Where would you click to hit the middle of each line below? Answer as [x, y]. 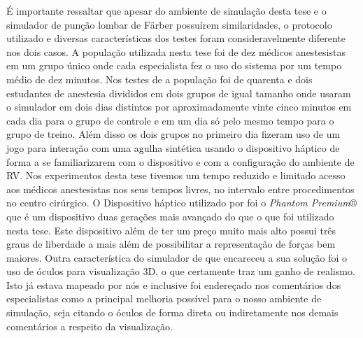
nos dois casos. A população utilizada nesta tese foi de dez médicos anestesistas [176, 51]
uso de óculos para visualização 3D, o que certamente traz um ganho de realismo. [181, 271]
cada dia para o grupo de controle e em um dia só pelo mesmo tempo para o [170, 120]
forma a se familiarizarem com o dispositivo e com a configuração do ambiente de [180, 161]
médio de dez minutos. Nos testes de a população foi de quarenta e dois [159, 79]
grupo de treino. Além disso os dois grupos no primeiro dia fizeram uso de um [173, 134]
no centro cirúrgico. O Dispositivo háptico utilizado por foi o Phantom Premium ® [182, 203]
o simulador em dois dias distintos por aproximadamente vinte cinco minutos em [179, 107]
